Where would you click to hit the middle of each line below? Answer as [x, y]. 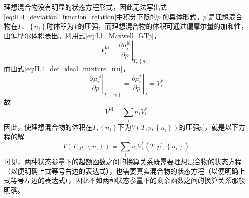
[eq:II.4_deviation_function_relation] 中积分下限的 [81, 16]
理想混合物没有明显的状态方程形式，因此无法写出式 [85, 7]
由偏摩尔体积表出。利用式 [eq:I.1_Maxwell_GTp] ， [82, 35]
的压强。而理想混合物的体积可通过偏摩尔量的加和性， [163, 26]
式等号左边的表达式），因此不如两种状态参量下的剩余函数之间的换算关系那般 [124, 180]
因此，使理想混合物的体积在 [48, 127]
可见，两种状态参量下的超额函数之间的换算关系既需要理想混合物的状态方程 [123, 161]
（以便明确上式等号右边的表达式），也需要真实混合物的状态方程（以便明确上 [124, 171]
